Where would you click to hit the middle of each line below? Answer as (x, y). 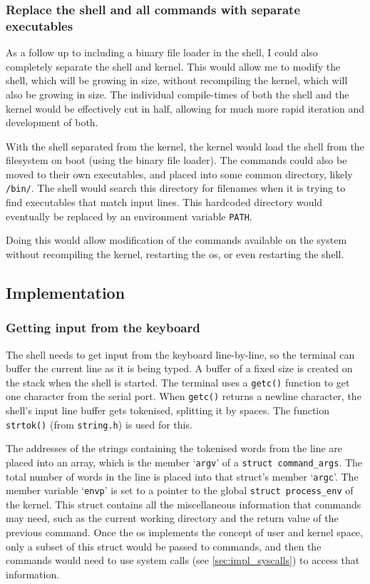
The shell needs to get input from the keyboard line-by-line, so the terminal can (180, 354)
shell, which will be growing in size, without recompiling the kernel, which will (177, 80)
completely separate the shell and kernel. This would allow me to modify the (173, 66)
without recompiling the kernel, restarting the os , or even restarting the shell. (175, 253)
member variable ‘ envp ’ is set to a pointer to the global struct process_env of (180, 490)
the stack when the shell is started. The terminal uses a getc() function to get (178, 382)
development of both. (52, 122)
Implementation (66, 292)
